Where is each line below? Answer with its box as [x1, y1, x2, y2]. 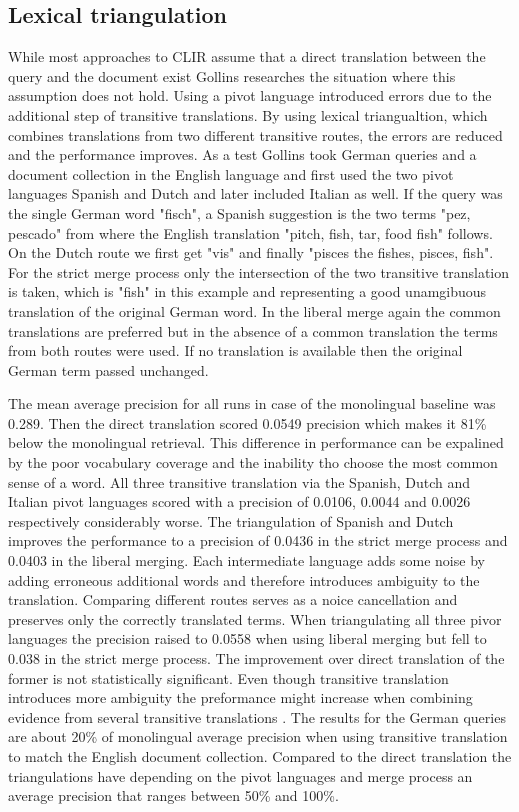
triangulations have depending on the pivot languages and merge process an [8, 765, 473, 786]
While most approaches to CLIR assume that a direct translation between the [8, 46, 486, 67]
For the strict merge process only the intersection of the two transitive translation [8, 261, 510, 282]
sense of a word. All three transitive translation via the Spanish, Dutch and [8, 471, 470, 492]
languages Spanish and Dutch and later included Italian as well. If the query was [8, 183, 503, 204]
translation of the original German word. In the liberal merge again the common [8, 300, 501, 321]
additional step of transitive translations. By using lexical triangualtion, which [8, 104, 488, 125]
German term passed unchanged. [8, 359, 209, 380]
